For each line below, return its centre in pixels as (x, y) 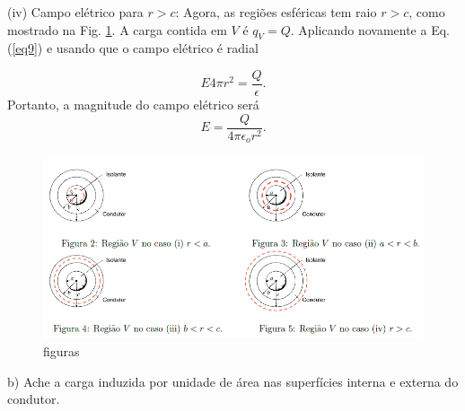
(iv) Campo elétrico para (75, 12)
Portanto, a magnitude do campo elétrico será (133, 105)
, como (427, 12)
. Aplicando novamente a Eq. (370, 29)
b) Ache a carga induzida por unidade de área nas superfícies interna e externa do (233, 381)
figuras (61, 350)
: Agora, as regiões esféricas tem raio (276, 12)
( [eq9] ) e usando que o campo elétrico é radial (133, 48)
